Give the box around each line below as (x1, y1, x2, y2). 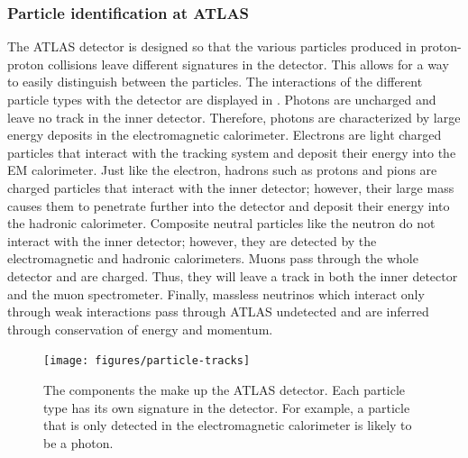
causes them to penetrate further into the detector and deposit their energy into (7, 196, 450, 215)
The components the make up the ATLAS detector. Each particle (43, 380, 406, 398)
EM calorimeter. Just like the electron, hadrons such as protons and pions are (7, 160, 437, 179)
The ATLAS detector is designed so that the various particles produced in (7, 37, 417, 56)
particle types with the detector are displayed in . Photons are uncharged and (7, 90, 436, 108)
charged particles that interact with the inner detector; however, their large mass (7, 178, 454, 197)
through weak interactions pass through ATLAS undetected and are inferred (7, 302, 429, 321)
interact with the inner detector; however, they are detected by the (7, 231, 377, 250)
